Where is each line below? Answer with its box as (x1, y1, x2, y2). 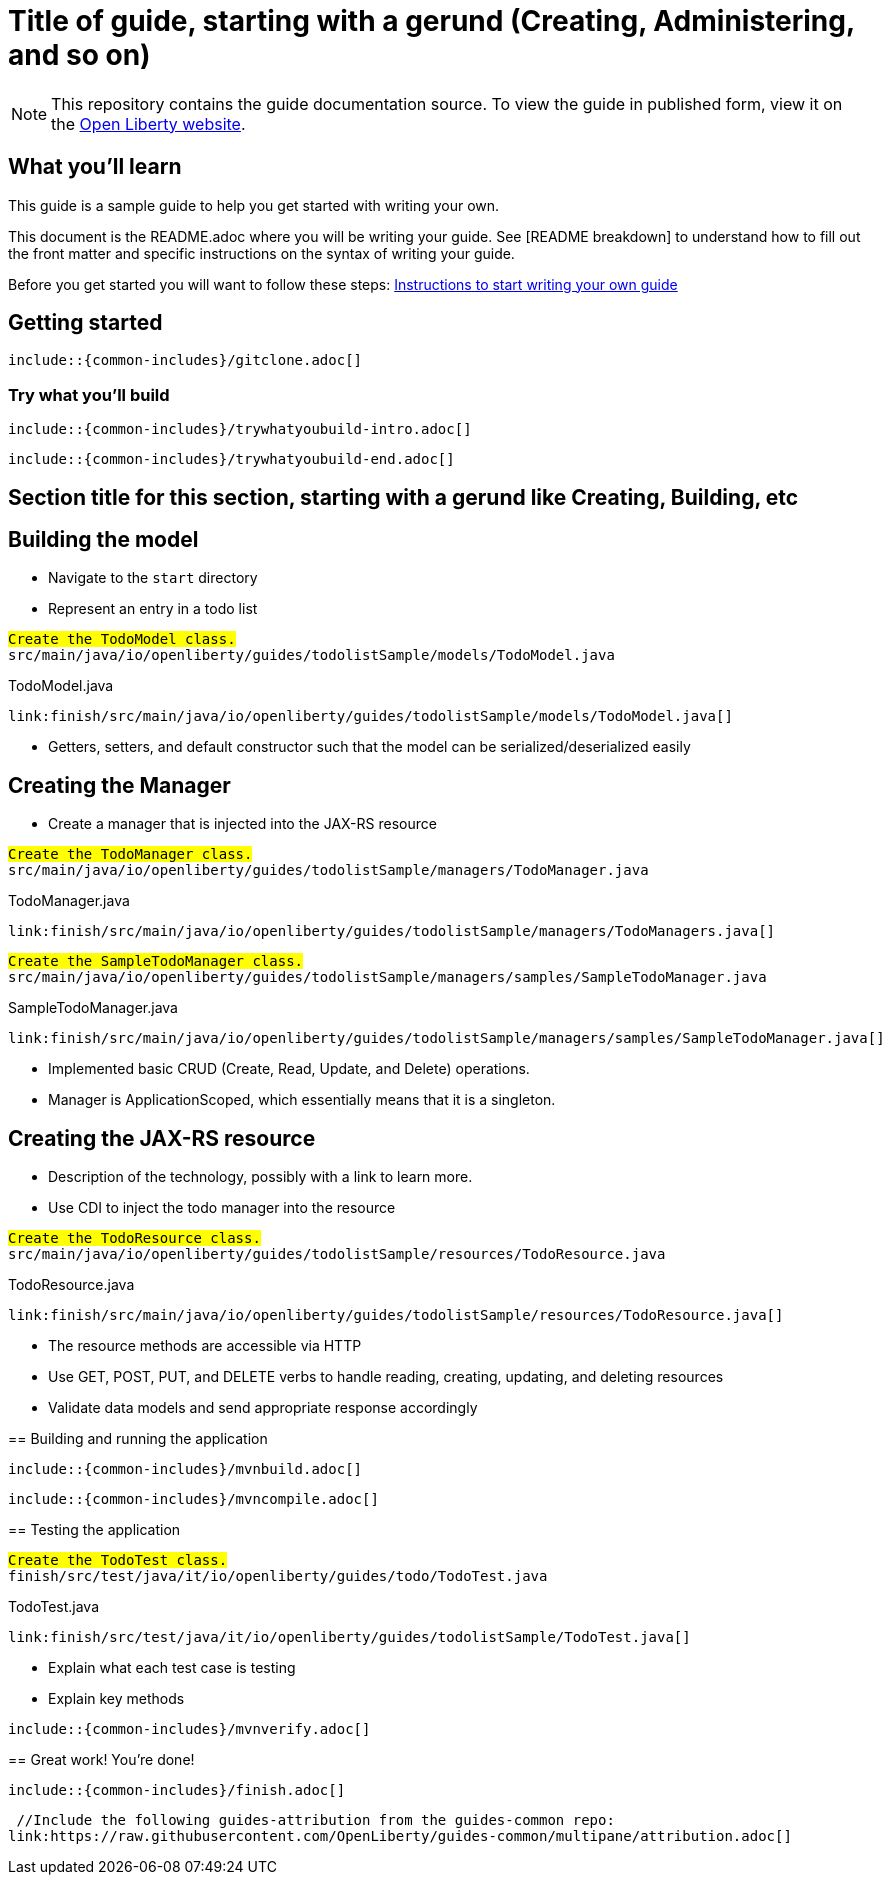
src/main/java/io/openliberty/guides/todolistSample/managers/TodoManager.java (8, 862, 649, 879)
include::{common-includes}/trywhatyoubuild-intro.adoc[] (8, 421, 472, 438)
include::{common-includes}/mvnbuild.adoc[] (8, 1461, 363, 1478)
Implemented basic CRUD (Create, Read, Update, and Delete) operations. (48, 1060, 530, 1078)
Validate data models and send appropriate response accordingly (48, 1399, 478, 1417)
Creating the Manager (8, 772, 231, 798)
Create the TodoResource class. (8, 1230, 261, 1247)
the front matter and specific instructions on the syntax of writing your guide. (8, 244, 515, 262)
